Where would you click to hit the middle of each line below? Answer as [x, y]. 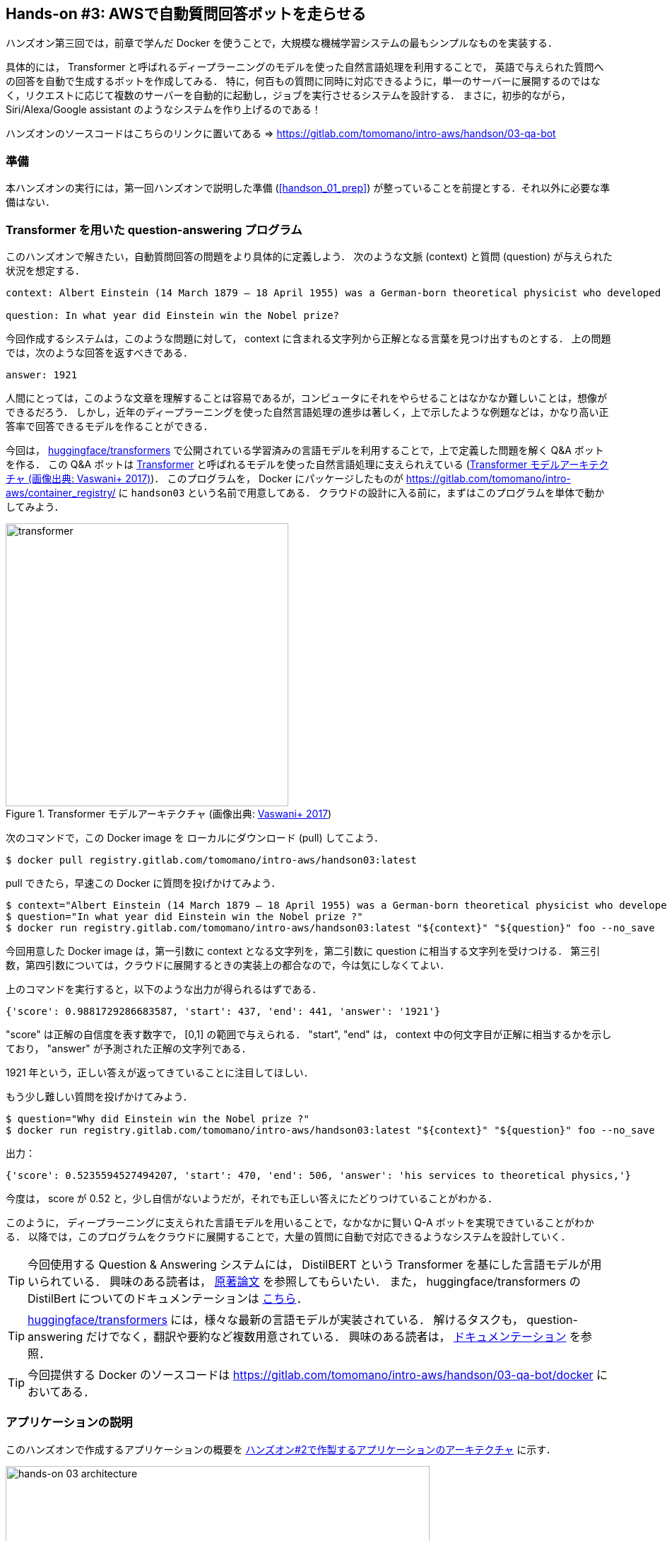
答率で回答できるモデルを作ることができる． [110, 426]
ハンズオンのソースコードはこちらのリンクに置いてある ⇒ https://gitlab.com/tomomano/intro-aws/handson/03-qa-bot [281, 134]
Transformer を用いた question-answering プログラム [154, 229]
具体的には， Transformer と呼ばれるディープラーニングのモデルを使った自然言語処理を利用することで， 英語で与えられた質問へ [305, 67]
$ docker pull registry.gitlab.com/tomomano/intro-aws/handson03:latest [211, 860]
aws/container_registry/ [61, 492]
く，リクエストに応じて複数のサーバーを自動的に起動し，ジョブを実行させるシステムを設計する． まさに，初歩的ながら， [288, 95]
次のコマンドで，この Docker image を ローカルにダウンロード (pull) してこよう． [195, 837]
